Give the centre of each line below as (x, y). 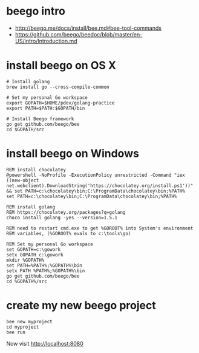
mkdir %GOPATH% (25, 260)
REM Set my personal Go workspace (50, 244)
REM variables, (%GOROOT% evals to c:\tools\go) (69, 233)
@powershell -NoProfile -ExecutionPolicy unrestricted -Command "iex (96, 175)
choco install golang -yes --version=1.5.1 (62, 218)
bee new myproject (29, 321)
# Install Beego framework (40, 119)
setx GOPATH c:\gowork (35, 255)
